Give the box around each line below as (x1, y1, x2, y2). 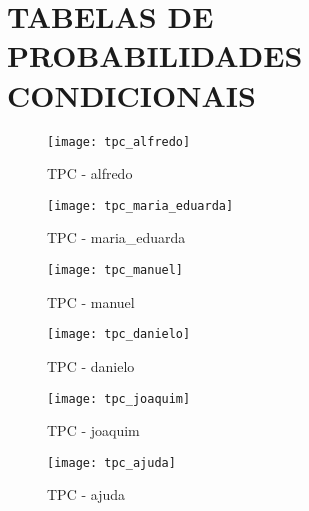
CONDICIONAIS (7, 74, 256, 115)
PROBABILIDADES (7, 35, 303, 76)
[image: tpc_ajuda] (47, 455, 176, 470)
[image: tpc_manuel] (47, 263, 184, 277)
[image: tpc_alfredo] (47, 134, 191, 149)
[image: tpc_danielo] (47, 327, 191, 342)
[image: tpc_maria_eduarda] (47, 198, 234, 213)
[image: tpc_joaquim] (47, 391, 191, 406)
